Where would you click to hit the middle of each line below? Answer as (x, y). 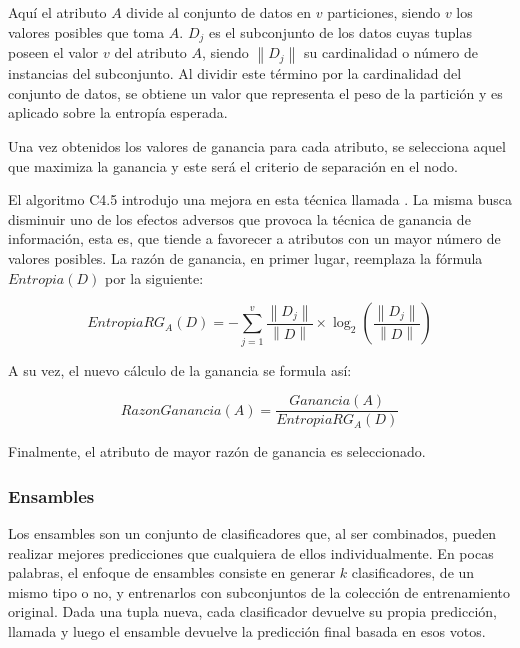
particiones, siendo (384, 12)
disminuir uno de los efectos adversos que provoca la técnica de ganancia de (239, 218)
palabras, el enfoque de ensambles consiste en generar (172, 572)
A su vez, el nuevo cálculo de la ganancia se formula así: (180, 369)
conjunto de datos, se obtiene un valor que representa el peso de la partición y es (255, 92)
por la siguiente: (154, 277)
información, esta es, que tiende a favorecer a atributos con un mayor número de (254, 238)
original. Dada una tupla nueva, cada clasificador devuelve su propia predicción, (253, 611)
